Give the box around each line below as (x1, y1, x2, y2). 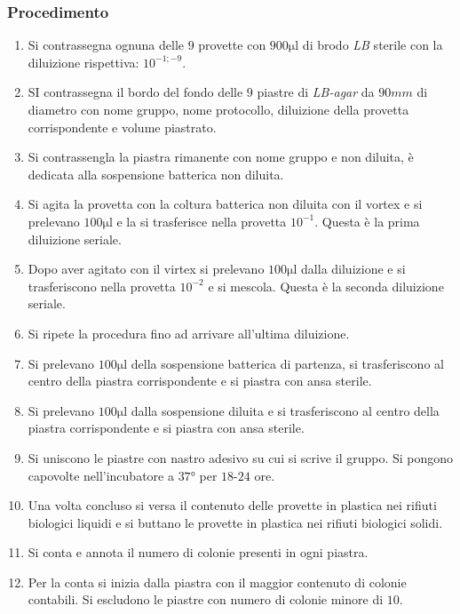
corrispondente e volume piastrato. (28, 117, 217, 136)
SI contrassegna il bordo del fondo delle (28, 83, 243, 101)
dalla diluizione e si (301, 259, 406, 278)
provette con (198, 36, 266, 54)
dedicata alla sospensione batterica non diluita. (28, 164, 284, 183)
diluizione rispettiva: (28, 52, 139, 71)
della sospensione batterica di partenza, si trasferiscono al (131, 354, 444, 372)
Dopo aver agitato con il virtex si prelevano (28, 259, 265, 278)
